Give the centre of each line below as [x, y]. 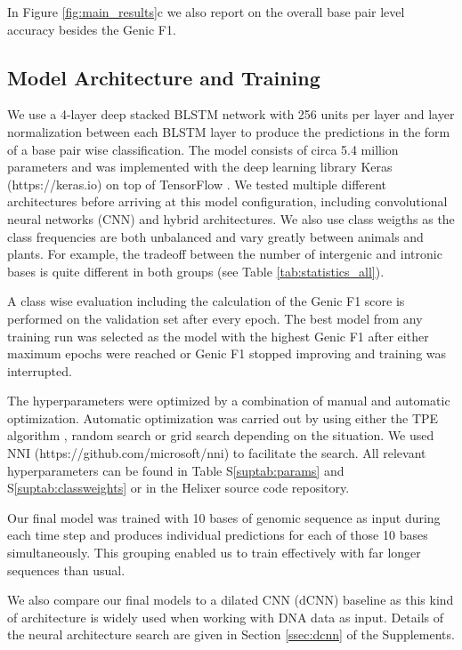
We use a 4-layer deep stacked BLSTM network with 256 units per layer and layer [231, 114]
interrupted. [40, 370]
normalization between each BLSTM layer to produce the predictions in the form [229, 131]
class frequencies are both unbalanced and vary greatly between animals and [215, 236]
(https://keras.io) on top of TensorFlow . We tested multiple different [197, 184]
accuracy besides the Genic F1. [92, 29]
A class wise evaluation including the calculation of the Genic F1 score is [206, 301]
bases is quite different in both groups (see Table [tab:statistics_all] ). [196, 271]
